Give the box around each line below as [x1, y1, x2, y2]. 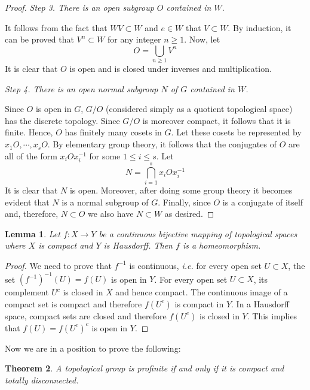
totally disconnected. [5, 373, 79, 386]
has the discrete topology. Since [5, 114, 120, 126]
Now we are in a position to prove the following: [5, 341, 181, 354]
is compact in [174, 297, 224, 310]
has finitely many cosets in [65, 126, 162, 138]
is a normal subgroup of [62, 195, 149, 208]
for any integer [107, 33, 161, 46]
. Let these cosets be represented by [171, 126, 302, 138]
